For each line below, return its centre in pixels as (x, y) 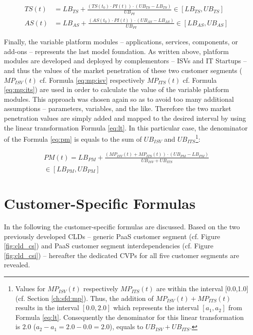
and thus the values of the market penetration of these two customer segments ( (123, 70)
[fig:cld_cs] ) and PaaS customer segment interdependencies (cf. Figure (109, 246)
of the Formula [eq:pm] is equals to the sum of (73, 139)
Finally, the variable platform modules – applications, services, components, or (121, 42)
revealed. (17, 265)
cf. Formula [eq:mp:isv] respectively (92, 80)
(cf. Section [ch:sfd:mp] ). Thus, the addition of (84, 298)
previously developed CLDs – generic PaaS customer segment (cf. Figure (112, 236)
